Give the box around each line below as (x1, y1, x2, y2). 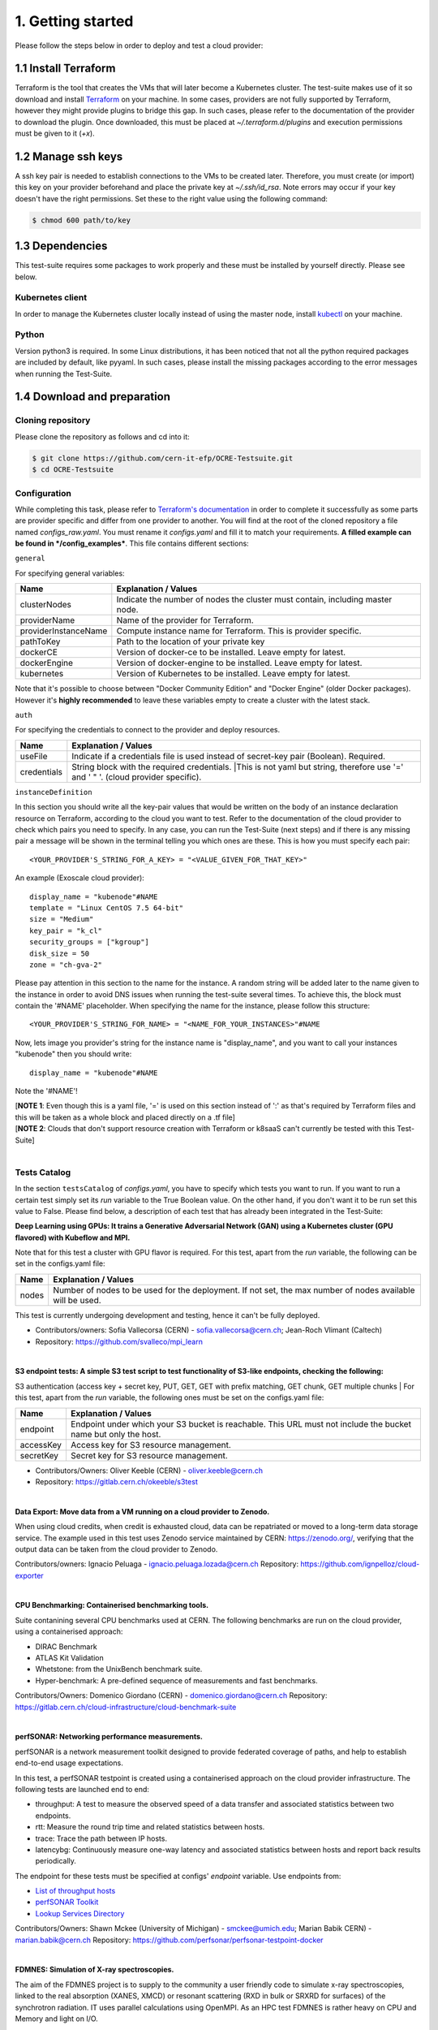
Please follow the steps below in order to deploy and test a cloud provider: (15, 41, 264, 50)
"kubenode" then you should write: (15, 1049, 132, 1059)
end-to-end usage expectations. (15, 1758, 123, 1768)
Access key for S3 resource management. (70, 1439, 231, 1450)
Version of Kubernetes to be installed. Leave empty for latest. (116, 668, 350, 680)
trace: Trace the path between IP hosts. (35, 1833, 168, 1843)
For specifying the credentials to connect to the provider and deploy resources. (15, 725, 280, 735)
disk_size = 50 (29, 948, 90, 958)
